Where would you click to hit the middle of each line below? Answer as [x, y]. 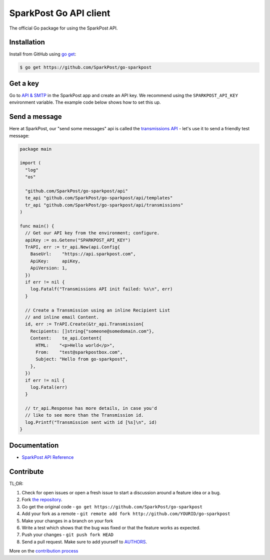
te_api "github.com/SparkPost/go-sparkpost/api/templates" [99, 198]
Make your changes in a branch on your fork [67, 520]
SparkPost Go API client [60, 13]
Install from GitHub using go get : [43, 54]
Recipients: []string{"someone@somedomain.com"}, [92, 331]
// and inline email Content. [62, 317]
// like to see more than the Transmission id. [84, 415]
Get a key [24, 83]
